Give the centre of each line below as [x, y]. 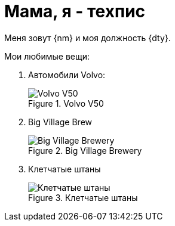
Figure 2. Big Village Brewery [85, 150]
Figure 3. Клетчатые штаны [83, 197]
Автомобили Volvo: [67, 75]
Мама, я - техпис [75, 11]
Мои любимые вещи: [47, 56]
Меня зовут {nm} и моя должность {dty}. [87, 38]
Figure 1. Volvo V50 [66, 103]
